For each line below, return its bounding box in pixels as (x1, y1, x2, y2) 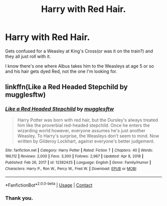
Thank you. (5, 195, 33, 202)
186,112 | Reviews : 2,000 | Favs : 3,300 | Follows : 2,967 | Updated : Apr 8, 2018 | (5, 154, 144, 159)
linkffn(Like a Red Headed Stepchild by (5, 83, 128, 91)
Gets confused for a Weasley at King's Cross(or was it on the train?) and (5, 48, 153, 54)
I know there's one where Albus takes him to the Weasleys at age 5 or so (5, 63, 154, 69)
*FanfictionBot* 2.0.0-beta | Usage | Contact (5, 181, 93, 188)
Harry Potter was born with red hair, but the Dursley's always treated (17, 117, 158, 123)
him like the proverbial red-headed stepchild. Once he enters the (17, 122, 150, 128)
